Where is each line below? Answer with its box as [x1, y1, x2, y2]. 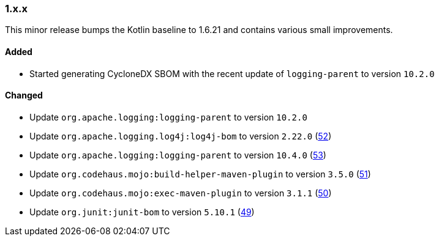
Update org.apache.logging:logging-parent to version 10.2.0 [29, 111, 307, 122]
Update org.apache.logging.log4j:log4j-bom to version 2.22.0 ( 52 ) [29, 130, 332, 141]
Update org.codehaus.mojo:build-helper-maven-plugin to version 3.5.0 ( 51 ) [29, 168, 371, 179]
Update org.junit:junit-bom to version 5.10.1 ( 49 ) [29, 206, 255, 217]
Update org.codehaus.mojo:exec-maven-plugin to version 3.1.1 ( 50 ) [29, 187, 332, 198]
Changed [5, 90, 43, 101]
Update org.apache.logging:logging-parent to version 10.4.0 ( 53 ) [29, 149, 326, 160]
